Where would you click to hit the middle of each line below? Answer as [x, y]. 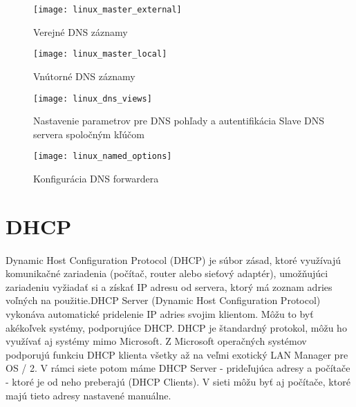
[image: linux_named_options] [103, 157]
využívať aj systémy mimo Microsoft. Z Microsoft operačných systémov [156, 341]
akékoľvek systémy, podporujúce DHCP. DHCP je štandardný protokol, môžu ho [176, 327]
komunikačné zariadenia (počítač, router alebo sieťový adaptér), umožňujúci [167, 273]
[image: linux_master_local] [100, 54]
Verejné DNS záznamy [81, 31]
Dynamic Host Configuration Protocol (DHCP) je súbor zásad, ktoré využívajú [173, 259]
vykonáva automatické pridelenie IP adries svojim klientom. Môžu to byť [160, 313]
